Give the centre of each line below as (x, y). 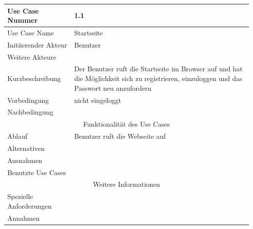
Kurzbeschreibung (34, 78)
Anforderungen (30, 205)
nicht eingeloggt (98, 100)
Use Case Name (31, 32)
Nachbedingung (30, 112)
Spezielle (20, 196)
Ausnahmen (25, 160)
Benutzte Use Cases (37, 172)
